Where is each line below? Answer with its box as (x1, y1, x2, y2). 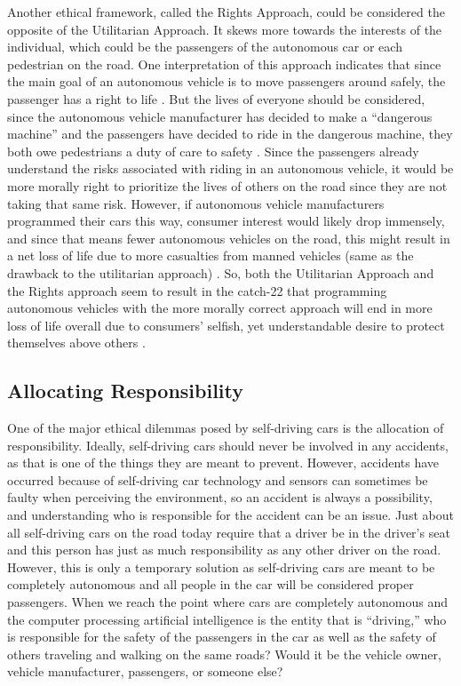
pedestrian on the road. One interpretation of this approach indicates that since (7, 54, 441, 73)
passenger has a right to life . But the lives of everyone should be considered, (7, 89, 425, 108)
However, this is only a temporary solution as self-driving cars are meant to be (7, 557, 435, 576)
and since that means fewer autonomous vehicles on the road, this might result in (7, 228, 450, 247)
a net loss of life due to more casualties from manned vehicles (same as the (7, 246, 414, 265)
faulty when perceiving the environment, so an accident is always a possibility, (7, 488, 433, 507)
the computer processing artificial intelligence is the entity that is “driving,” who (7, 610, 447, 628)
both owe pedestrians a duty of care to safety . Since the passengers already (7, 141, 419, 160)
